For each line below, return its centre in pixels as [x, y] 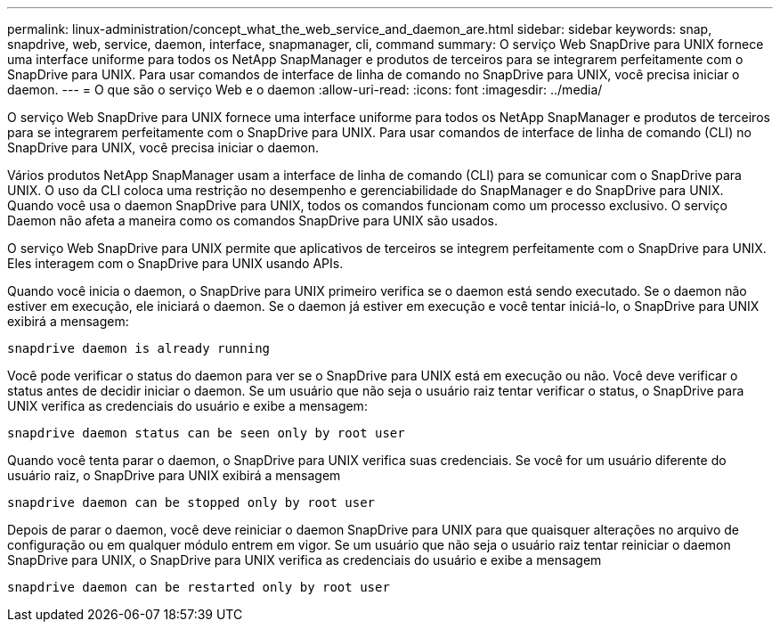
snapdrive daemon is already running [139, 348]
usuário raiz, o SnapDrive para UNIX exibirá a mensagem [174, 475]
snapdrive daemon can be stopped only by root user [191, 502]
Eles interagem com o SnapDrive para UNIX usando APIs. [175, 263]
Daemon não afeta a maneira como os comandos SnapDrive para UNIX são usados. [252, 221]
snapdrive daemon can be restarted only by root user [199, 587]
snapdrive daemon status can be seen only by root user [206, 433]
